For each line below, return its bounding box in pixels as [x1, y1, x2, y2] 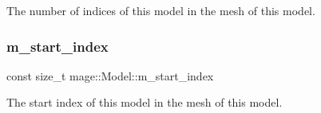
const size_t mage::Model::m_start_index [6, 67, 214, 84]
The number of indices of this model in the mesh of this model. [6, 2, 315, 18]
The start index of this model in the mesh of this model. [6, 94, 283, 111]
